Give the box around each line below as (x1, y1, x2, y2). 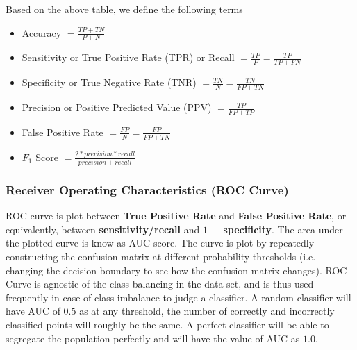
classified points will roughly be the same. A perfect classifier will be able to (6, 317, 329, 332)
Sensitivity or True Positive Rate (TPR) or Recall (22, 50, 235, 65)
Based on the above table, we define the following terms (6, 2, 243, 16)
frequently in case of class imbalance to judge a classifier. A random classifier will (6, 290, 351, 304)
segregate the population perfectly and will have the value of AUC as (6, 331, 300, 345)
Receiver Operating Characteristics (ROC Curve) (6, 181, 289, 198)
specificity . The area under (223, 222, 343, 236)
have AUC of (6, 303, 60, 318)
